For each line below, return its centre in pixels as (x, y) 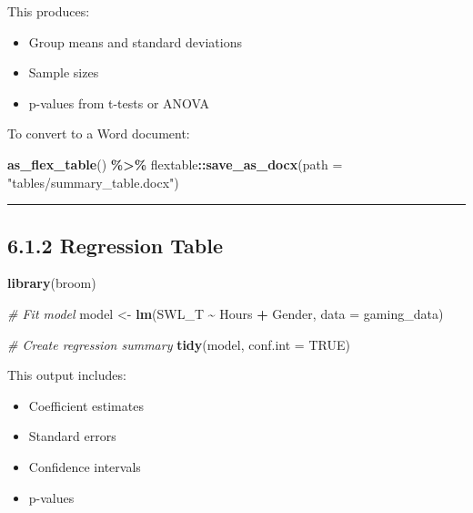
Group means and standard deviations (135, 41)
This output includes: (67, 375)
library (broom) (52, 283)
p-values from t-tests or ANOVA (119, 103)
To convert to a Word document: (99, 133)
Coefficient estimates (86, 405)
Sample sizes (64, 72)
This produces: (49, 11)
